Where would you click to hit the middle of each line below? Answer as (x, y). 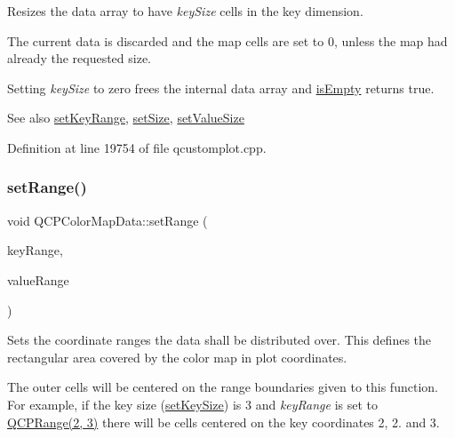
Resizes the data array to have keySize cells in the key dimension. (185, 11)
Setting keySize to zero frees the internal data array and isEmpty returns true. (221, 88)
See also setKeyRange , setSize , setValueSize (126, 118)
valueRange (38, 279)
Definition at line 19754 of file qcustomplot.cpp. (137, 147)
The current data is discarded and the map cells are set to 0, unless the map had (227, 40)
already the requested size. (79, 58)
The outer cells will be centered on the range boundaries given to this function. (223, 387)
